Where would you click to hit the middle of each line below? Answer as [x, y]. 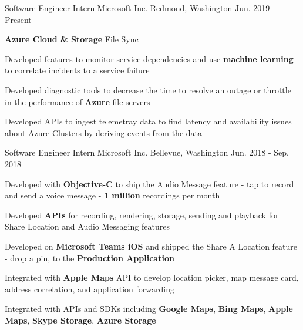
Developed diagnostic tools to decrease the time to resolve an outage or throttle [148, 90]
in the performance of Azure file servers [78, 101]
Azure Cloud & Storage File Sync [72, 39]
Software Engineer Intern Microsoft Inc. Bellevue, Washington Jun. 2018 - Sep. [147, 152]
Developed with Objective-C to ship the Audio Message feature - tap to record [149, 183]
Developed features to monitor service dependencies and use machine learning [149, 58]
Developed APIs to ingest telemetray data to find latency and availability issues [148, 121]
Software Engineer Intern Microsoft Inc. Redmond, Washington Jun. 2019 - [140, 8]
